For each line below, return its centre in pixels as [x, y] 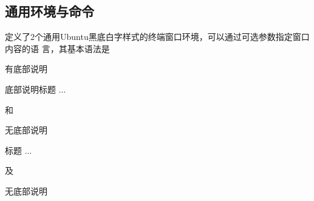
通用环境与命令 [49, 11]
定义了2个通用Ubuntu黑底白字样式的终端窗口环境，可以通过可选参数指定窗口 [157, 37]
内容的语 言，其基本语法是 [57, 48]
